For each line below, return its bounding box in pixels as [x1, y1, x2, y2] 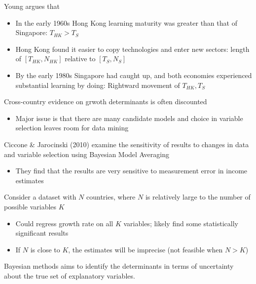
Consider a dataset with [4, 192, 76, 202]
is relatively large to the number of [145, 192, 251, 202]
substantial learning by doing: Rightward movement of [15, 80, 180, 90]
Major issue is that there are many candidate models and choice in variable [15, 113, 243, 123]
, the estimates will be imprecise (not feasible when [68, 244, 223, 254]
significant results [15, 228, 69, 238]
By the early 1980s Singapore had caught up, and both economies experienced [15, 70, 252, 80]
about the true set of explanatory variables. [4, 270, 135, 281]
